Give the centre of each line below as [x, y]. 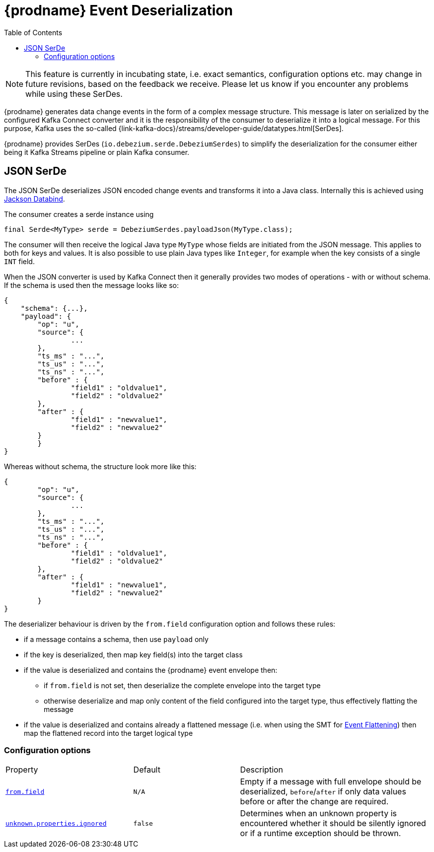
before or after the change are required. [314, 802]
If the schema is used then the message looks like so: [91, 285]
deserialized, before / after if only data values [323, 792]
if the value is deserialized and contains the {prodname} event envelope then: [151, 670]
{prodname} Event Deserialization [118, 10]
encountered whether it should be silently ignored [333, 823]
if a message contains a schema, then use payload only [116, 639]
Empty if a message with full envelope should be [331, 782]
